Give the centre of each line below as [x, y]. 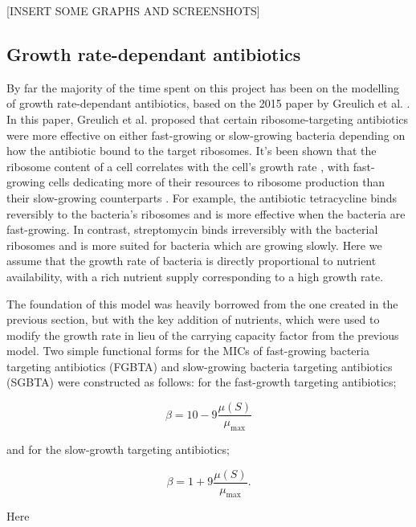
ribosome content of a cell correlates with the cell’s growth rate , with [178, 166]
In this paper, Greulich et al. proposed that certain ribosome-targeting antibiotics [208, 118]
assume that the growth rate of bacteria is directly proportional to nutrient [192, 261]
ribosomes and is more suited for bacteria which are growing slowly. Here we [194, 245]
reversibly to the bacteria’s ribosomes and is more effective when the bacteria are [206, 213]
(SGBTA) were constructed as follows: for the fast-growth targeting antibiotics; [202, 382]
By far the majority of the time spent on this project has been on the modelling [203, 87]
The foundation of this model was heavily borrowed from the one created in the [202, 303]
